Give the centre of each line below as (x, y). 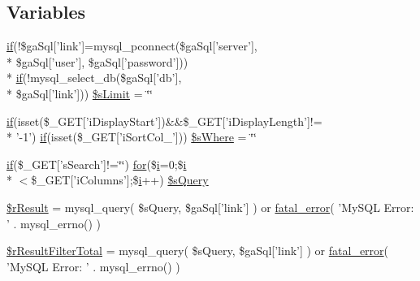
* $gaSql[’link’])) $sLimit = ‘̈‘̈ (80, 93)
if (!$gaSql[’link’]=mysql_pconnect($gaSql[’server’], (132, 46)
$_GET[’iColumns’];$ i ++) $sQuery (120, 180)
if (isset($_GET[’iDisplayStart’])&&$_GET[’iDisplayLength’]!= (165, 121)
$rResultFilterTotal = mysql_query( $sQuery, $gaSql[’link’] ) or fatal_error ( (198, 251)
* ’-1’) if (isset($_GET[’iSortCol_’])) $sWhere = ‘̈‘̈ (132, 137)
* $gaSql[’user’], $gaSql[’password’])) (97, 61)
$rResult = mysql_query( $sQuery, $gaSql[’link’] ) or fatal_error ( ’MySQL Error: (210, 207)
